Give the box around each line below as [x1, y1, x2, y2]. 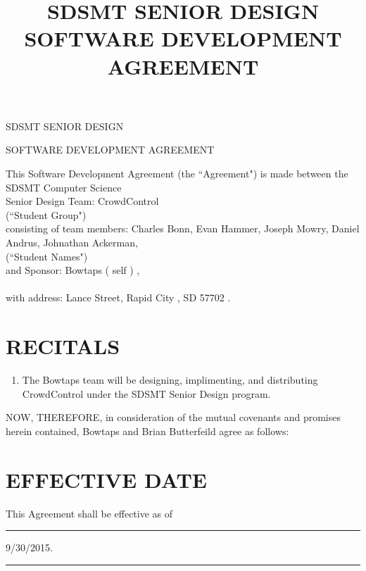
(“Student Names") [6, 249, 88, 263]
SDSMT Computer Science [6, 180, 122, 194]
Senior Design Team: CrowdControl [6, 194, 159, 208]
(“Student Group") [6, 207, 87, 222]
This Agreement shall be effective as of [6, 506, 173, 520]
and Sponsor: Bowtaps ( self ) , [6, 263, 140, 277]
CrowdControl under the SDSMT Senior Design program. [22, 386, 271, 401]
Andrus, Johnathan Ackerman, [6, 234, 138, 249]
